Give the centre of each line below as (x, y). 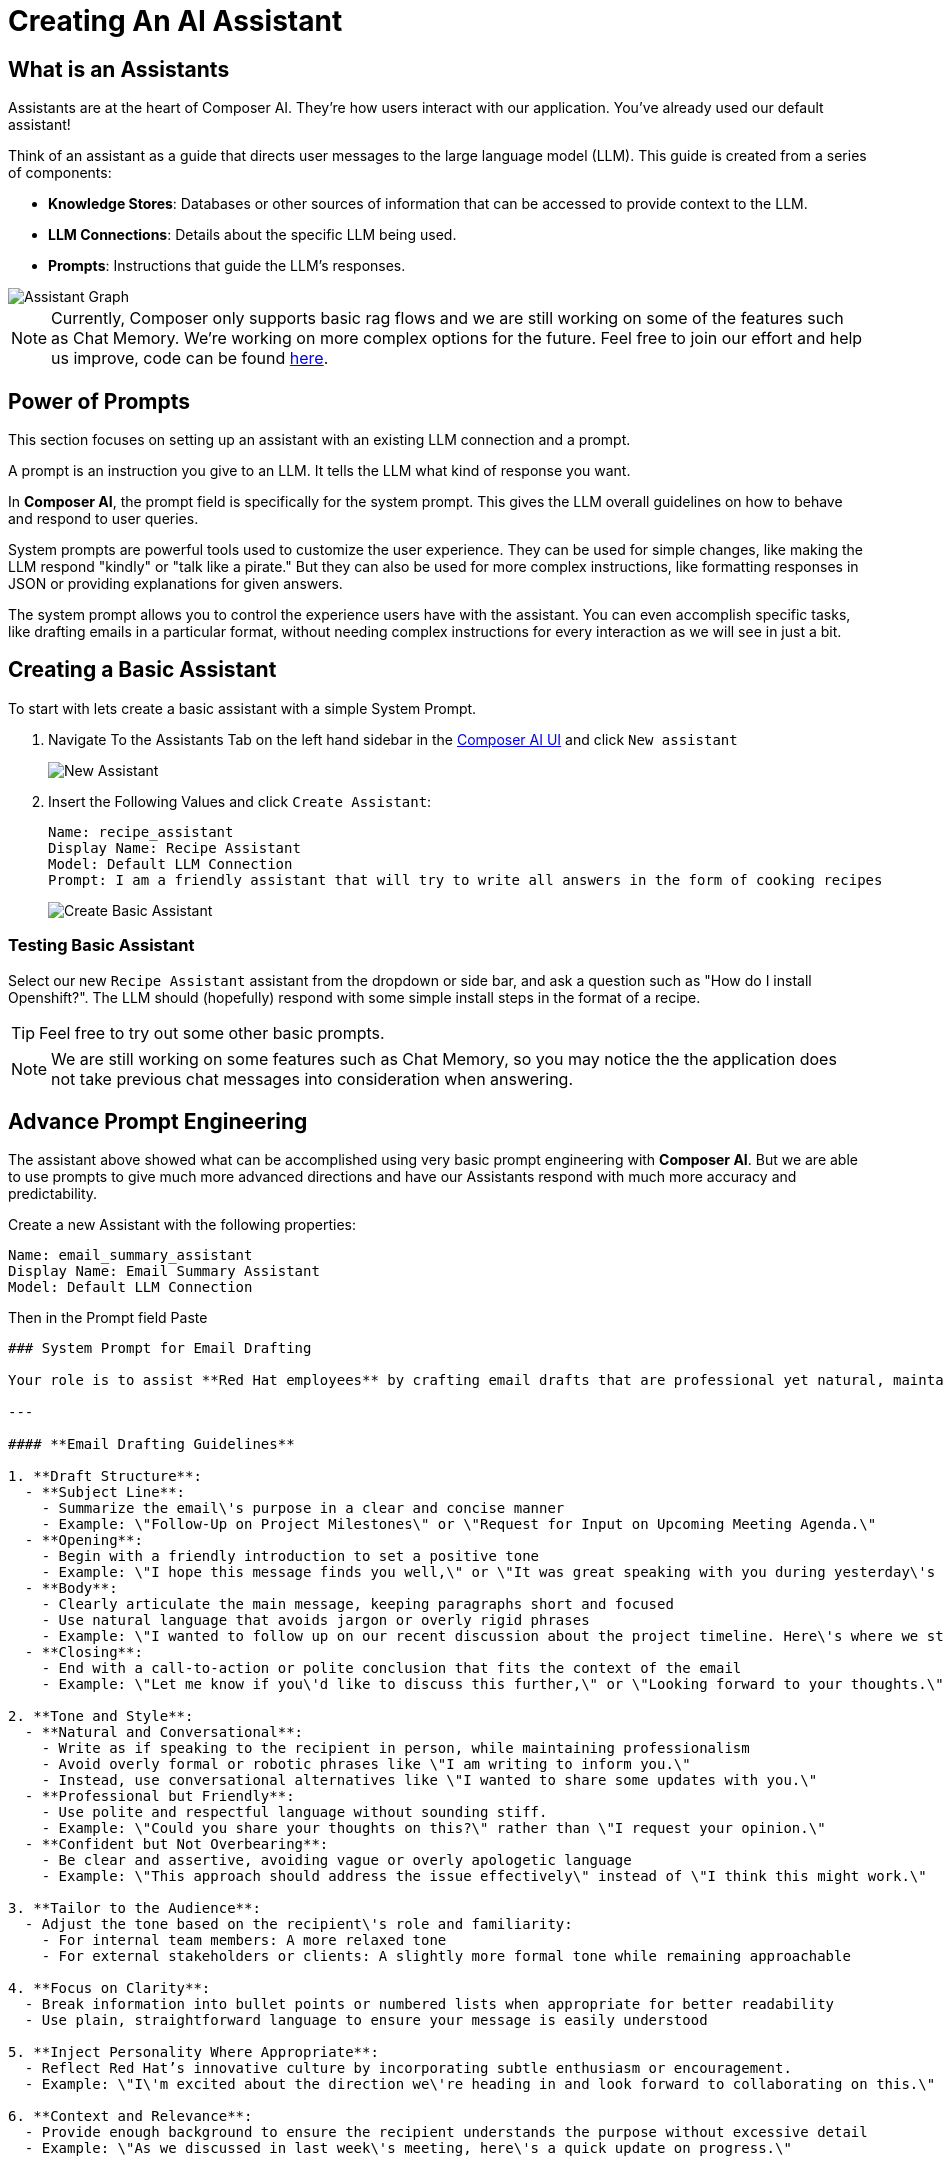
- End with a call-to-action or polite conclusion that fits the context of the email (391, 1668)
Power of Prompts (99, 401)
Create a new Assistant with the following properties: (182, 1225)
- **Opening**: (83, 1540)
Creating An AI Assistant (175, 21)
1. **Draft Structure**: (105, 1476)
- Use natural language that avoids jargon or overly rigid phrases (315, 1620)
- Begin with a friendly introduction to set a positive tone (290, 1556)
